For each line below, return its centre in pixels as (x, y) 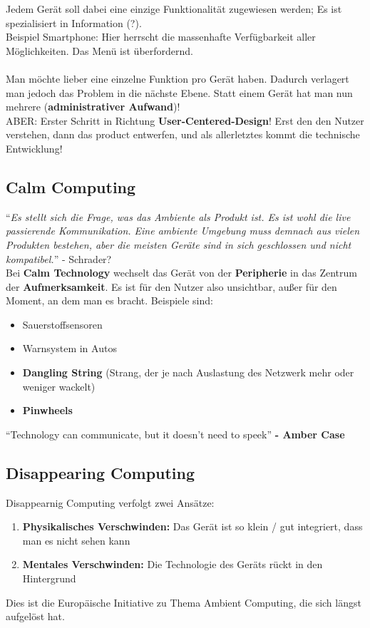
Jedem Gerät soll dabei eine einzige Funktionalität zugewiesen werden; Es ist (174, 9)
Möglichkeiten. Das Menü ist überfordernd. (100, 50)
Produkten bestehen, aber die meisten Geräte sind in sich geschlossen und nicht (179, 244)
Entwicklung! (34, 148)
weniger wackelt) (59, 386)
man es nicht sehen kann (76, 540)
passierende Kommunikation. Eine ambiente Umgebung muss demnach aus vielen (183, 231)
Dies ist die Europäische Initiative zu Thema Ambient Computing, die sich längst (184, 602)
